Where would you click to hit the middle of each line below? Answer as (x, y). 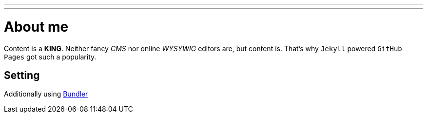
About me (36, 27)
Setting (22, 75)
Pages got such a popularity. (50, 57)
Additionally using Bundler (46, 94)
